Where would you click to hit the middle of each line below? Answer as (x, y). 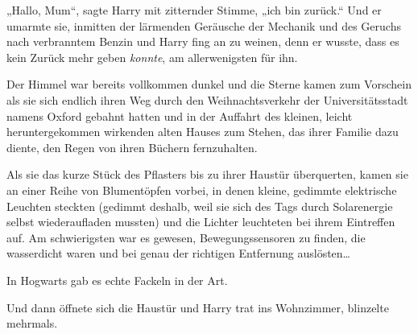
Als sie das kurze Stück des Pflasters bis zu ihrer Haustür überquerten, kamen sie (207, 174)
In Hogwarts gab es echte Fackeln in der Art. (117, 280)
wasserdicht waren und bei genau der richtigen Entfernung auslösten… (178, 253)
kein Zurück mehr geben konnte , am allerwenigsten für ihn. (152, 57)
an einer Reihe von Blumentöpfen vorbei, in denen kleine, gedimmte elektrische (202, 190)
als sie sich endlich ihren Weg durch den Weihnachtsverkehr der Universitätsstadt (207, 99)
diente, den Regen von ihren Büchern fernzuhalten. (132, 147)
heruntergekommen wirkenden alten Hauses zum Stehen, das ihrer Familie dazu (203, 132)
